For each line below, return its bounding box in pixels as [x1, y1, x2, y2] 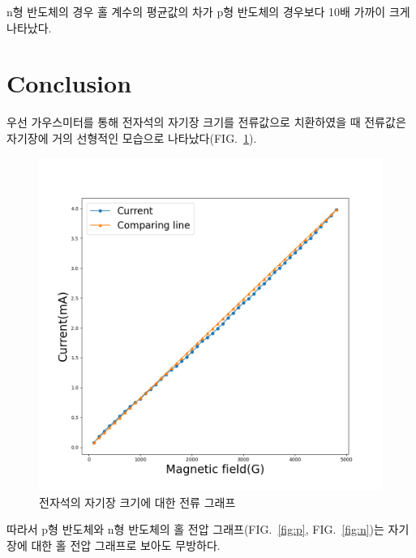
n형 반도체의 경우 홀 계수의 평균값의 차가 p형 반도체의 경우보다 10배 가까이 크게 [6, 3, 410, 19]
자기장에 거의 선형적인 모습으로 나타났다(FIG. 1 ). [6, 129, 257, 146]
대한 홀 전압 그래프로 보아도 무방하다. [31, 536, 221, 553]
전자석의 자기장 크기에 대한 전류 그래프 [39, 493, 236, 510]
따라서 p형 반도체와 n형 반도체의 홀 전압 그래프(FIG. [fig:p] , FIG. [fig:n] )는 [6, 521, 384, 538]
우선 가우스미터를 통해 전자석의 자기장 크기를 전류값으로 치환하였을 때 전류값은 [6, 114, 406, 131]
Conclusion [6, 67, 132, 100]
